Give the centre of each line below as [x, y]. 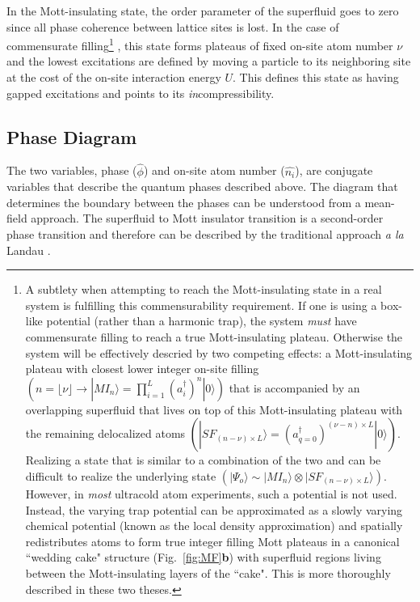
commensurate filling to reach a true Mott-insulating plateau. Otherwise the [214, 336]
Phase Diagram [72, 136]
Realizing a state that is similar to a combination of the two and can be [203, 460]
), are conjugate [334, 170]
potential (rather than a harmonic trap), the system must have [202, 321]
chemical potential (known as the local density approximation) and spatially [214, 526]
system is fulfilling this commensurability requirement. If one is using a [201, 305]
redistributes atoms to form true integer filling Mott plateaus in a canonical [212, 541]
